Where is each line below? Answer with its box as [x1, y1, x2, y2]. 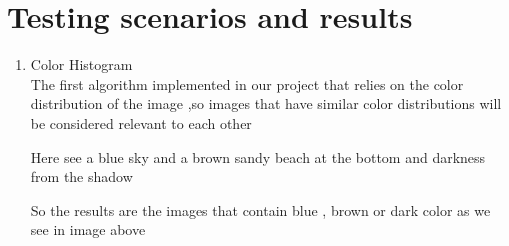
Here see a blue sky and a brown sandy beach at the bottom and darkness [30, 146, 486, 167]
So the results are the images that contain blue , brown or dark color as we [30, 199, 491, 220]
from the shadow [30, 166, 133, 187]
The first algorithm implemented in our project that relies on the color [30, 73, 464, 94]
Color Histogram [30, 54, 133, 75]
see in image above [30, 219, 146, 240]
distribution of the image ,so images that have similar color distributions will [30, 93, 502, 114]
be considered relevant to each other [30, 112, 252, 133]
